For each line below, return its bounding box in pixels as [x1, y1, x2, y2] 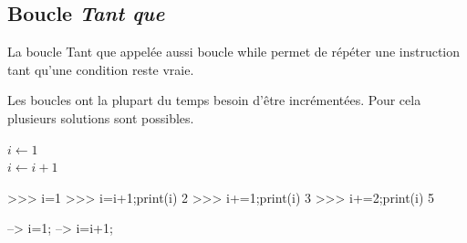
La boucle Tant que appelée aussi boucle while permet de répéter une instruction [7, 42, 461, 61]
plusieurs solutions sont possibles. [7, 108, 194, 127]
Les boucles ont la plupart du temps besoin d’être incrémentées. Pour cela [7, 90, 421, 110]
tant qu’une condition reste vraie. [7, 59, 194, 79]
